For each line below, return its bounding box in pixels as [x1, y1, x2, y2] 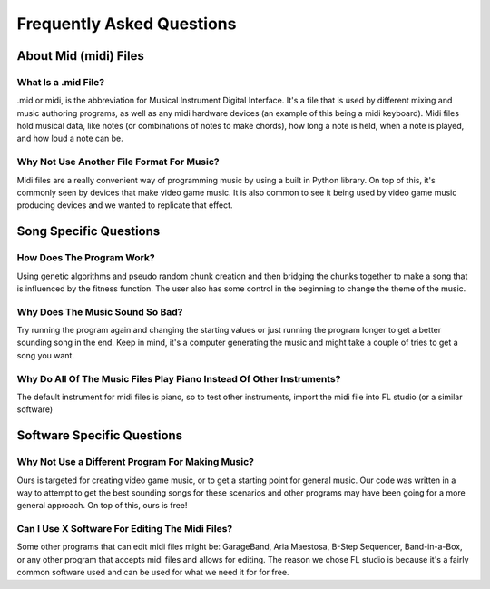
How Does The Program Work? [16, 251, 155, 264]
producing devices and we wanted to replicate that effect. [16, 200, 233, 211]
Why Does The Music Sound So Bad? [16, 305, 183, 318]
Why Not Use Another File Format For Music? [16, 155, 220, 168]
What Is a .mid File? [16, 75, 104, 88]
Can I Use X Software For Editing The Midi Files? [16, 523, 233, 535]
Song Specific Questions [16, 223, 161, 240]
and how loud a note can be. [16, 133, 124, 144]
